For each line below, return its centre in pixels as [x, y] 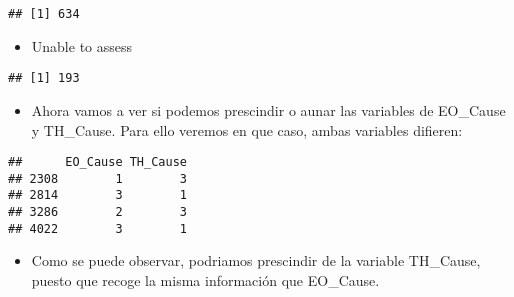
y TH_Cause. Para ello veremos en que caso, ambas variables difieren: [247, 129]
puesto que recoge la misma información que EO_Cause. [205, 279]
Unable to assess [82, 45]
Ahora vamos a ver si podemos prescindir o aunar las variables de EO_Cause [268, 109]
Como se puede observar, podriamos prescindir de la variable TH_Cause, [256, 260]
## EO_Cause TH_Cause [97, 162]
